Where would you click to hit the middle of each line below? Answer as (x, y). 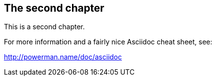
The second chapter (54, 8)
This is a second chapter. (45, 27)
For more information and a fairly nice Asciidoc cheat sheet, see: (108, 42)
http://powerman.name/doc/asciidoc (63, 57)
